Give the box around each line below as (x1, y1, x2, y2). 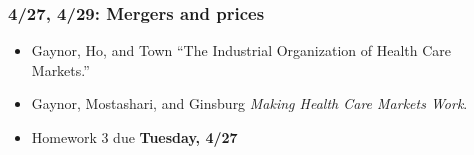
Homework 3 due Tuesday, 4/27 (31, 127, 238, 147)
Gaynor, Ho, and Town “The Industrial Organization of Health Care (31, 40, 451, 61)
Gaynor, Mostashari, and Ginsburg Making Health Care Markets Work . (31, 93, 468, 114)
